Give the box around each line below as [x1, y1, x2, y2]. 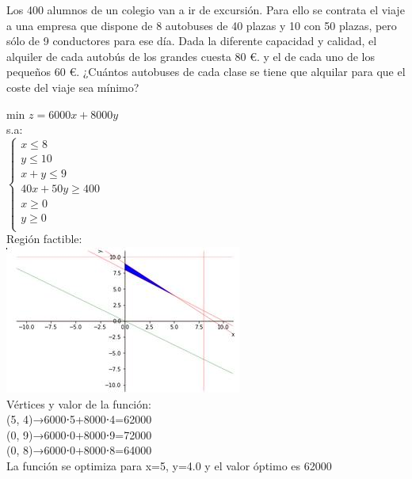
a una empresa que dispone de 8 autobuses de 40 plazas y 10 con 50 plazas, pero [6, 17, 397, 33]
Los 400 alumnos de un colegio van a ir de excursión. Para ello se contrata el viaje [6, 2, 405, 17]
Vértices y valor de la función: [6, 395, 151, 412]
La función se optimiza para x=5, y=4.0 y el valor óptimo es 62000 [6, 458, 332, 474]
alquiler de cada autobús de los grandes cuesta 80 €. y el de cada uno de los [6, 48, 375, 64]
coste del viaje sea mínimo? [6, 78, 139, 95]
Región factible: [6, 230, 82, 247]
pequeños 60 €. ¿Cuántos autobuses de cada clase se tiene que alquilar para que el [6, 63, 406, 80]
